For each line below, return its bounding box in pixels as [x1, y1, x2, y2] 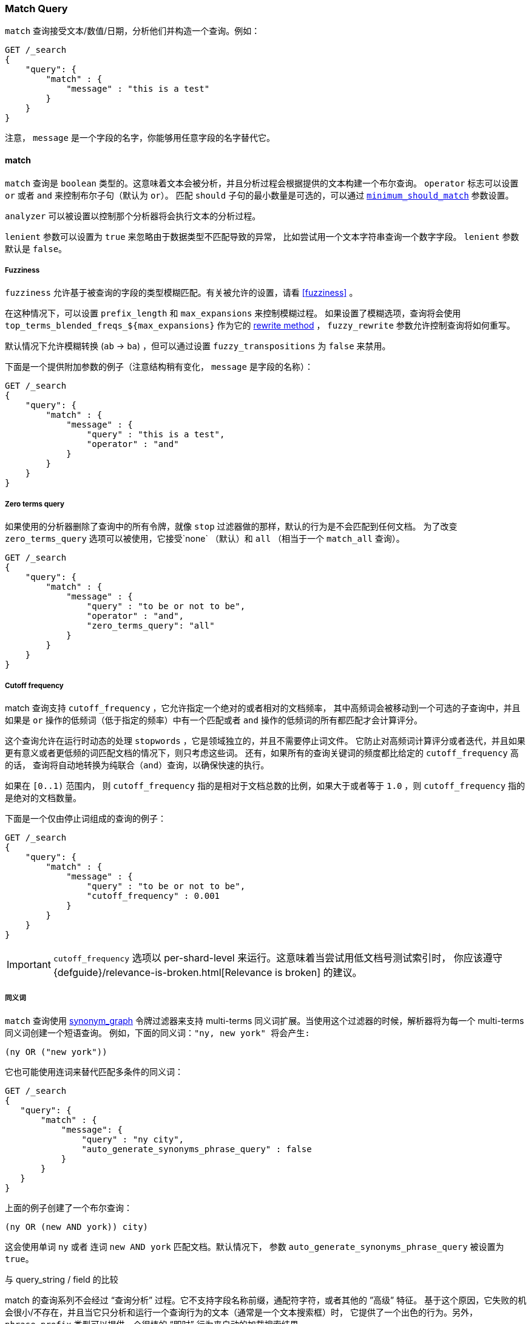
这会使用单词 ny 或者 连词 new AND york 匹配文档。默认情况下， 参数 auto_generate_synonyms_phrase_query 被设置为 [5, 1241, 504, 1252]
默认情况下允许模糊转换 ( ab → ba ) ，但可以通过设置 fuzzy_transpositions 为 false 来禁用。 [5, 341, 391, 352]
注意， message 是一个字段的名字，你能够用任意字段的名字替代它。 [5, 132, 275, 143]
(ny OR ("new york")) [5, 1046, 107, 1057]
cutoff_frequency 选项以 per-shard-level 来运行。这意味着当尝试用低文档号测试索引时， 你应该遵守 [53, 951, 502, 964]
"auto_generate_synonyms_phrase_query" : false [81, 1144, 312, 1154]
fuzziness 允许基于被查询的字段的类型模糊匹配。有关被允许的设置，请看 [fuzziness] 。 [5, 287, 358, 298]
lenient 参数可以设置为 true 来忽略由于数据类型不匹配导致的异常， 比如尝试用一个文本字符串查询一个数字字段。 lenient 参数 [5, 231, 519, 242]
